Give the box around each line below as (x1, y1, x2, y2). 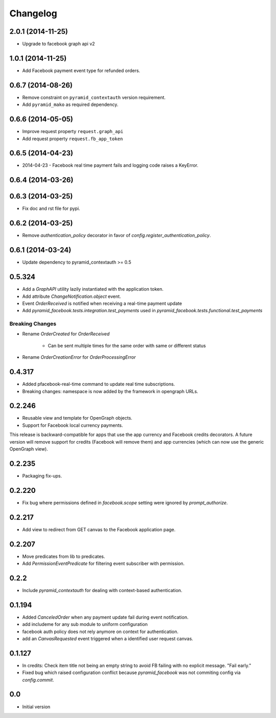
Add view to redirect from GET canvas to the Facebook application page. (22, 526, 176, 532)
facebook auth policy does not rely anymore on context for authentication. (22, 628, 179, 635)
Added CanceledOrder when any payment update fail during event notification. (22, 614, 189, 620)
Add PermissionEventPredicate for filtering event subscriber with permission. (22, 560, 185, 567)
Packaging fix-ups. (22, 472, 62, 478)
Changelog (9, 8, 57, 19)
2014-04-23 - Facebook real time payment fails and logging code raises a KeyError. (22, 162, 199, 168)
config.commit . (22, 677, 54, 683)
